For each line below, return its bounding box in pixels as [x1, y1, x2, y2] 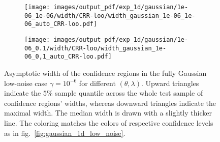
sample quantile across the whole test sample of [55, 88, 203, 98]
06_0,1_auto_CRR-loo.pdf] [24, 53, 112, 61]
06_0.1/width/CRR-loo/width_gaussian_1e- [24, 44, 167, 52]
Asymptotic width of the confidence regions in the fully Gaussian [4, 67, 207, 78]
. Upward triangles [141, 77, 199, 88]
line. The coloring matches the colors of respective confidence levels [4, 117, 213, 128]
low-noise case [4, 77, 48, 88]
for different [79, 77, 116, 88]
